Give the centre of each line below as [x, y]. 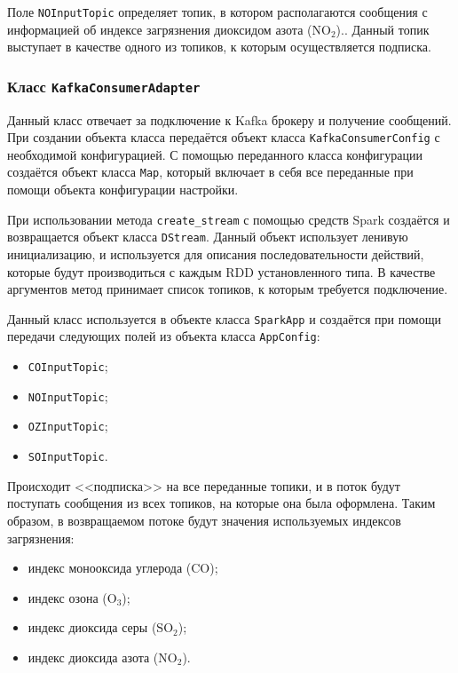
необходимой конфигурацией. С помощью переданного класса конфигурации [215, 154]
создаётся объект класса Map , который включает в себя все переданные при [210, 172]
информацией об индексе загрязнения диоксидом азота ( [160, 29]
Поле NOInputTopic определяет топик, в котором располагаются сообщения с [217, 12]
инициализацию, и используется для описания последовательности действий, [216, 254]
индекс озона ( [67, 597]
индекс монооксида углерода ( [110, 568]
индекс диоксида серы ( [92, 627]
